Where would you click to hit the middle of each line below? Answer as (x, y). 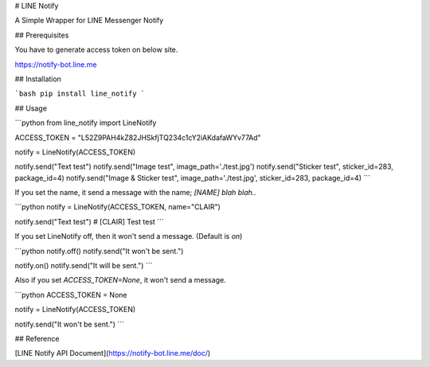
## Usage (31, 108)
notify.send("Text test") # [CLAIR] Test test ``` (90, 221)
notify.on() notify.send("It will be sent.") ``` (84, 266)
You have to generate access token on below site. (96, 50)
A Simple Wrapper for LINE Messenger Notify (89, 21)
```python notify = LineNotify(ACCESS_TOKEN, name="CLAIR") (117, 207)
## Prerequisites (42, 35)
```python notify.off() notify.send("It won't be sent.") (99, 251)
